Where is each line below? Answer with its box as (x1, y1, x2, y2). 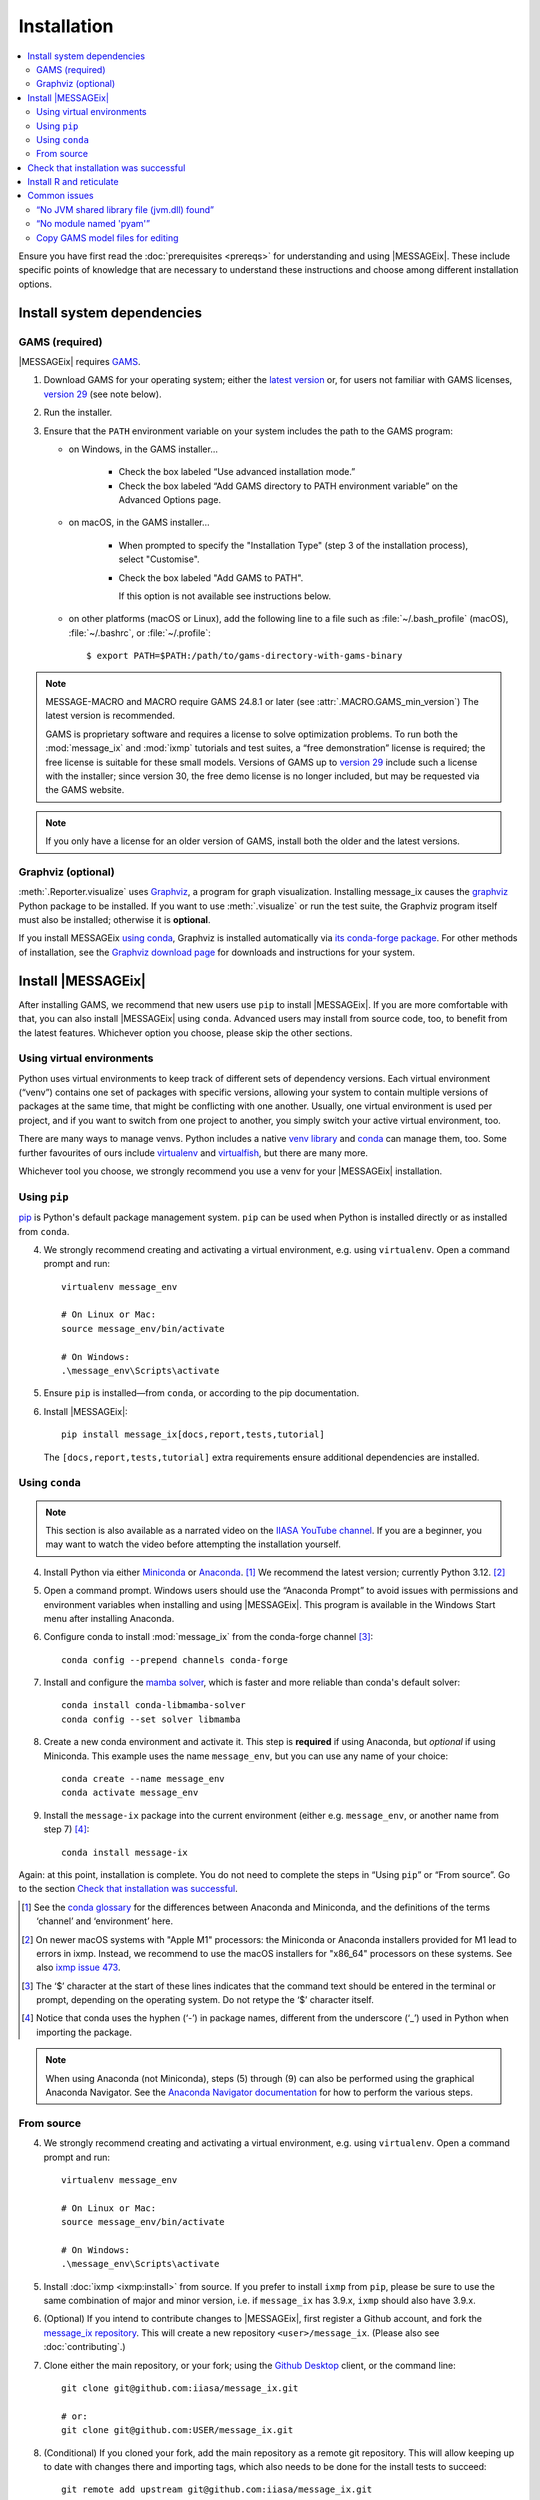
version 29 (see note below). (43, 388, 162, 400)
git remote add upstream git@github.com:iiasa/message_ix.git (61, 2484, 373, 2495)
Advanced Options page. (118, 494, 222, 506)
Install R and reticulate (27, 176, 119, 188)
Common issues (27, 190, 94, 202)
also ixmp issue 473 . (36, 1961, 121, 1974)
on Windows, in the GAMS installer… (68, 443, 219, 455)
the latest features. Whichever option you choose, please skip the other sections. (18, 1026, 353, 1039)
